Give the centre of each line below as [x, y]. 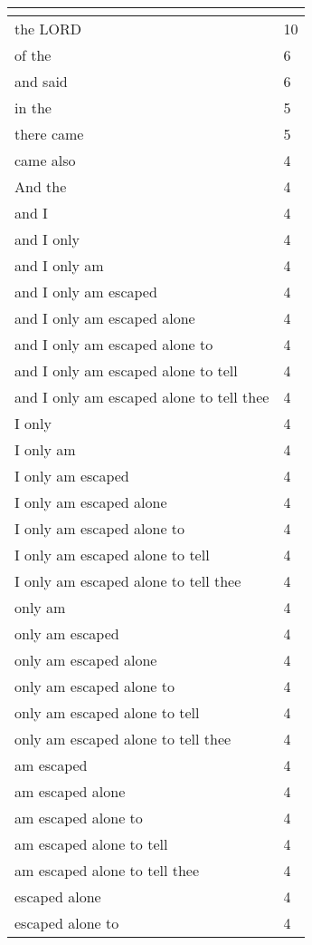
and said [41, 81]
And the [41, 186]
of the [33, 55]
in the [33, 107]
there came [49, 134]
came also [45, 160]
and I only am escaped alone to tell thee [142, 397]
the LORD [48, 29]
